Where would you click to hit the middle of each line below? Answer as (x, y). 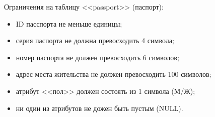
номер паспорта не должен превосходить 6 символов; (97, 57)
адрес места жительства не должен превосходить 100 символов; (114, 74)
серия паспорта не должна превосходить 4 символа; (95, 40)
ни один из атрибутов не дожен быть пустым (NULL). (99, 108)
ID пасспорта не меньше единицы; (69, 23)
